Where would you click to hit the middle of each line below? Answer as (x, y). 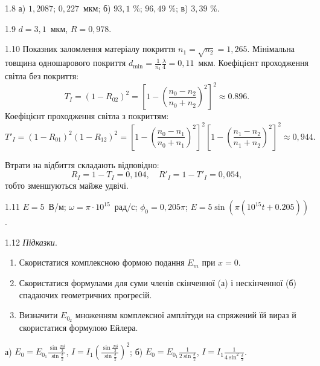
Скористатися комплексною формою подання (102, 262)
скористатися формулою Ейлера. (78, 328)
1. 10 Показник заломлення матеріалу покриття (90, 49)
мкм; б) (97, 8)
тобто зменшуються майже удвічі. (67, 185)
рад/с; (126, 207)
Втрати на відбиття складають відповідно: (82, 164)
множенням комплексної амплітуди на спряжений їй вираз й (186, 315)
